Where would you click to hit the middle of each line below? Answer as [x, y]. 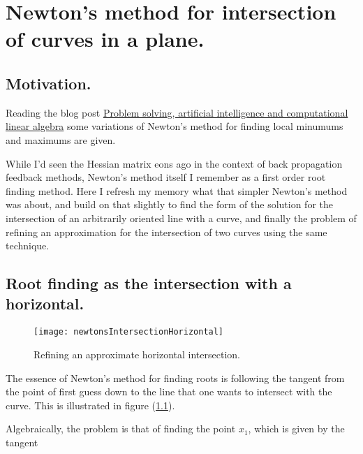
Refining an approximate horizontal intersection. [137, 354]
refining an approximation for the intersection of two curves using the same [166, 232]
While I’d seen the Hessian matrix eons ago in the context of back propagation [174, 163]
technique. [28, 246]
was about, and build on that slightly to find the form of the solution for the [169, 204]
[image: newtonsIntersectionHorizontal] [129, 332]
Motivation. [49, 83]
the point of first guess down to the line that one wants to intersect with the [169, 391]
